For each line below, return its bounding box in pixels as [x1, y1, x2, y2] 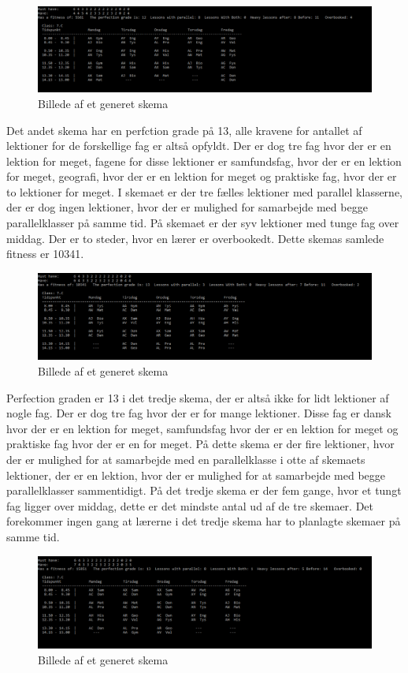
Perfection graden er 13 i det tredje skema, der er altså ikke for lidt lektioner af [6, 389, 389, 406]
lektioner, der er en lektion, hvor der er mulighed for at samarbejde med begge [6, 466, 386, 483]
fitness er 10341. [6, 245, 84, 262]
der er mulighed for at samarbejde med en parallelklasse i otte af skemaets [6, 451, 365, 467]
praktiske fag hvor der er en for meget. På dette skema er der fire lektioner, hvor [6, 436, 395, 452]
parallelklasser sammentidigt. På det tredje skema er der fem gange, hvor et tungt [6, 482, 402, 499]
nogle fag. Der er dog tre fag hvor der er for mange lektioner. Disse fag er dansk [6, 405, 392, 421]
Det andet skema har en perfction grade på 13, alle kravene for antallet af [6, 122, 362, 138]
